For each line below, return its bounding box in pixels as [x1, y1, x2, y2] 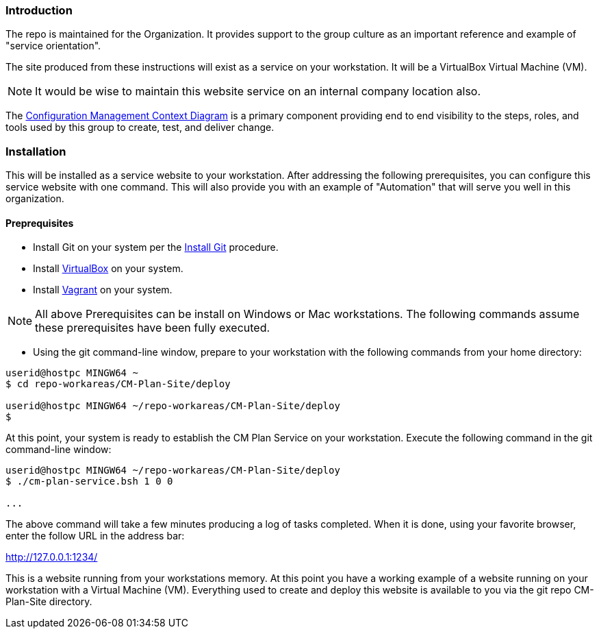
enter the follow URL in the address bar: [5, 530, 185, 542]
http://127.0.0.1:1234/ [5, 551, 98, 563]
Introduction [5, 3, 73, 17]
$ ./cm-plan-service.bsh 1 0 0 [5, 476, 173, 487]
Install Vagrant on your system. [33, 284, 173, 296]
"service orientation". [5, 40, 101, 52]
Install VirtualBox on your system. [33, 263, 183, 275]
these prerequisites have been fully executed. [35, 321, 270, 335]
